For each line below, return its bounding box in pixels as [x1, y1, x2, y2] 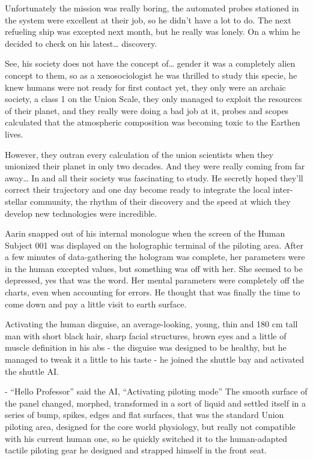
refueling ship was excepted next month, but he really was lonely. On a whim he [5, 25, 300, 38]
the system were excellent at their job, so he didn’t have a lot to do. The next [5, 13, 291, 26]
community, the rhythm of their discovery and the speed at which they [30, 195, 291, 207]
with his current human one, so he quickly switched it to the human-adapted [5, 432, 288, 444]
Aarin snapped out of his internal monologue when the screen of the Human [5, 227, 285, 240]
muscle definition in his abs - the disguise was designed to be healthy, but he [5, 341, 287, 354]
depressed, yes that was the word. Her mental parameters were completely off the [5, 274, 304, 286]
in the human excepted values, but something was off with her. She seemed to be [5, 262, 303, 274]
